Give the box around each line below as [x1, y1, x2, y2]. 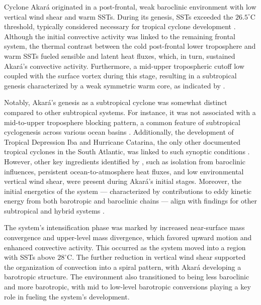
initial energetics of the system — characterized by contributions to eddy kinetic [4, 185, 251, 196]
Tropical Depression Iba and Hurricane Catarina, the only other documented [4, 136, 241, 147]
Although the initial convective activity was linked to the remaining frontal [4, 31, 235, 41]
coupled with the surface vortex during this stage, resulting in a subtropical [4, 70, 237, 81]
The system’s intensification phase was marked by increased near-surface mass [4, 222, 245, 233]
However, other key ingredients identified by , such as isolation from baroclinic [4, 156, 246, 166]
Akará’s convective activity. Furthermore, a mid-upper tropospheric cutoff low [4, 60, 244, 71]
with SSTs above [4, 252, 55, 262]
